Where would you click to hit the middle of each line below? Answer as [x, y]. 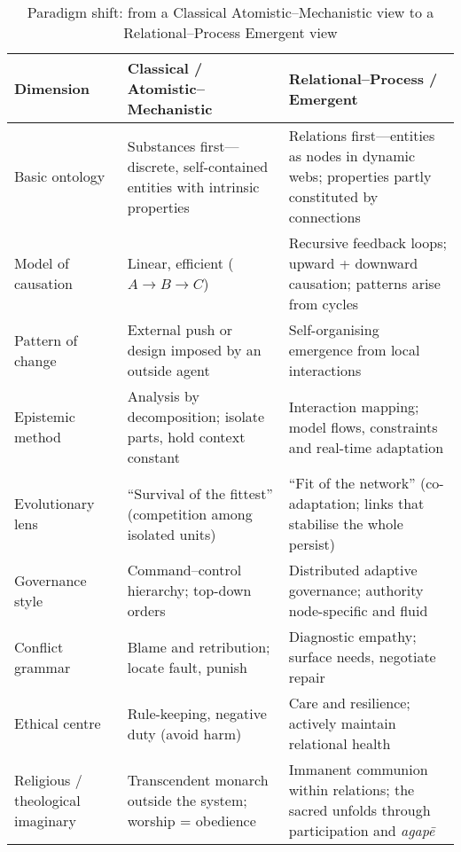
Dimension [52, 88]
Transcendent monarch [198, 779]
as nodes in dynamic [352, 156]
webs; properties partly [360, 176]
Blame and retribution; [199, 646]
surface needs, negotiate [362, 657]
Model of [42, 263]
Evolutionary [55, 503]
